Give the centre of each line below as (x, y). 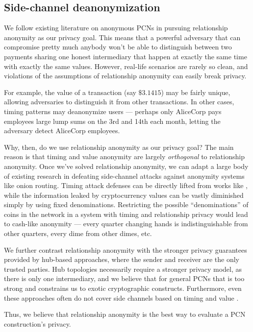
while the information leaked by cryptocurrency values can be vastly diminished (124, 195)
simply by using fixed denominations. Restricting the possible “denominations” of (126, 204)
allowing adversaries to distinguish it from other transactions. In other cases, (119, 102)
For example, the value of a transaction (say (70, 92)
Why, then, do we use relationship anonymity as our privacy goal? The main (119, 147)
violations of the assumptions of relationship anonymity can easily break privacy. (125, 76)
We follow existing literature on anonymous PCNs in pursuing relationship (116, 28)
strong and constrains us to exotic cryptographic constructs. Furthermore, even (123, 288)
